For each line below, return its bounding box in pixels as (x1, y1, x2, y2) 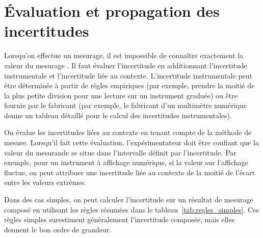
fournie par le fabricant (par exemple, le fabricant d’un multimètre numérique (4, 100, 247, 111)
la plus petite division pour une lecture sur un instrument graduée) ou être (4, 90, 238, 100)
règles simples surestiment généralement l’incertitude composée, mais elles (4, 214, 235, 225)
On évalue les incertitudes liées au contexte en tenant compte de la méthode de (4, 127, 252, 138)
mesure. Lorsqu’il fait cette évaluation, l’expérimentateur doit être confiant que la (4, 137, 259, 148)
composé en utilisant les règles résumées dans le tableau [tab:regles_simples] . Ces (4, 204, 259, 215)
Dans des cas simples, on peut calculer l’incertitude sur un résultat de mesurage (4, 194, 253, 205)
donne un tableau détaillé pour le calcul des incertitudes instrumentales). (4, 110, 232, 120)
